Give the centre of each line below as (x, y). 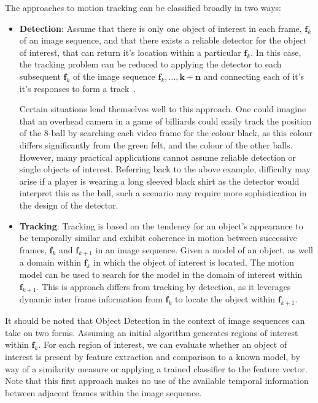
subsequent (40, 76)
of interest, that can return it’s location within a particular (130, 52)
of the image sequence (114, 76)
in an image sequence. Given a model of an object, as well (204, 249)
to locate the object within (225, 299)
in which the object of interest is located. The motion (194, 262)
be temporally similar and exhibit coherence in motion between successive (158, 238)
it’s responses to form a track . (78, 88)
